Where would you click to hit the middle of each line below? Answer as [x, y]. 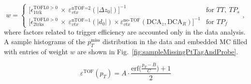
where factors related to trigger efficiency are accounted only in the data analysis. [125, 32]
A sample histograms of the [45, 41]
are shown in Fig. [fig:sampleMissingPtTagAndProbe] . [158, 51]
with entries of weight [36, 51]
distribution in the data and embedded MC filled [175, 41]
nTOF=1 [81, 20]
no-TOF [132, 20]
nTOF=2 [81, 8]
